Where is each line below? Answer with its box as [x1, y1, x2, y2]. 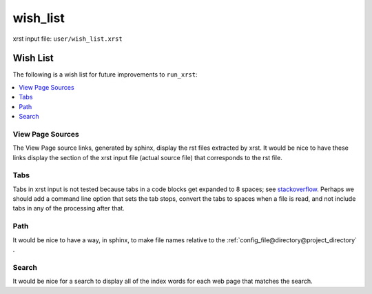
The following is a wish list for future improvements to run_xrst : [12, 70, 198, 79]
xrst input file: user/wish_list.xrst [12, 35, 123, 43]
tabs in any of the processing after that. [12, 204, 125, 213]
